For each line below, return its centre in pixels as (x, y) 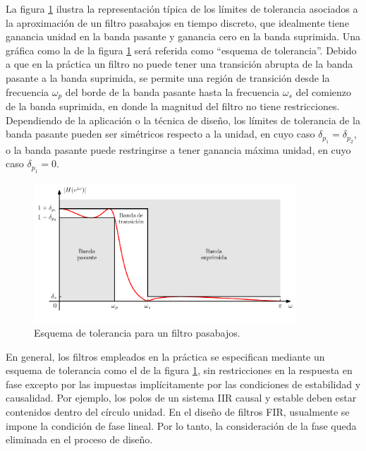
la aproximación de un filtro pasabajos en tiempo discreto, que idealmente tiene (177, 22)
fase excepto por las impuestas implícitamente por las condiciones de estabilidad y (183, 384)
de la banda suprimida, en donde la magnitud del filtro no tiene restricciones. (173, 106)
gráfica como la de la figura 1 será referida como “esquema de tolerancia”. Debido (181, 50)
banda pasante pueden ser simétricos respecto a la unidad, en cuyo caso (160, 134)
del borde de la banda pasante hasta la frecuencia (172, 91)
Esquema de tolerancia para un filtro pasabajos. (137, 333)
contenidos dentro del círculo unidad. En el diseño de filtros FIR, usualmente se (178, 412)
